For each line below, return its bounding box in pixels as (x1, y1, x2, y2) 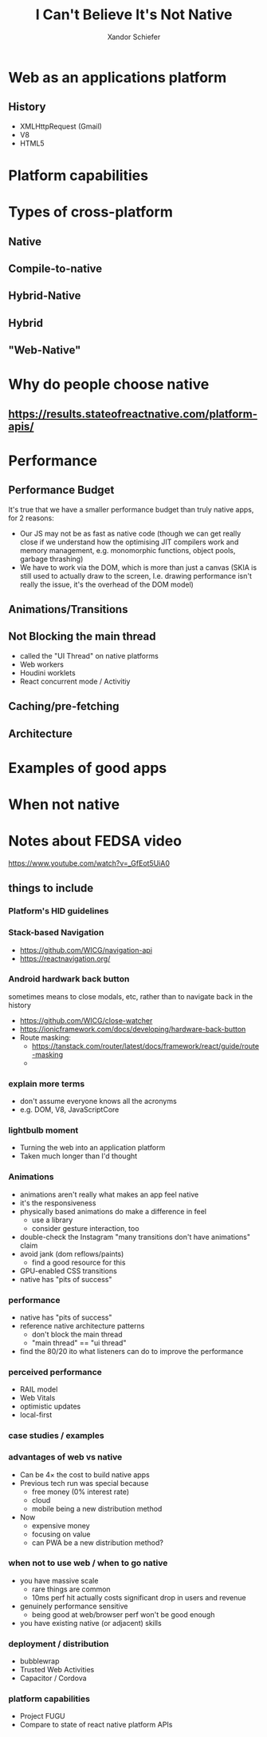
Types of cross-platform (8, 203, 173, 221)
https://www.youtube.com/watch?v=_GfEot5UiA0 (8, 858, 170, 868)
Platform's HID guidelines (8, 906, 109, 917)
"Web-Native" (8, 344, 81, 357)
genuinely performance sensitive (19, 1601, 128, 1611)
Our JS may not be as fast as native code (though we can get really (19, 528, 241, 538)
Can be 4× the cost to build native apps (19, 1469, 150, 1480)
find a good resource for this (31, 1257, 126, 1267)
